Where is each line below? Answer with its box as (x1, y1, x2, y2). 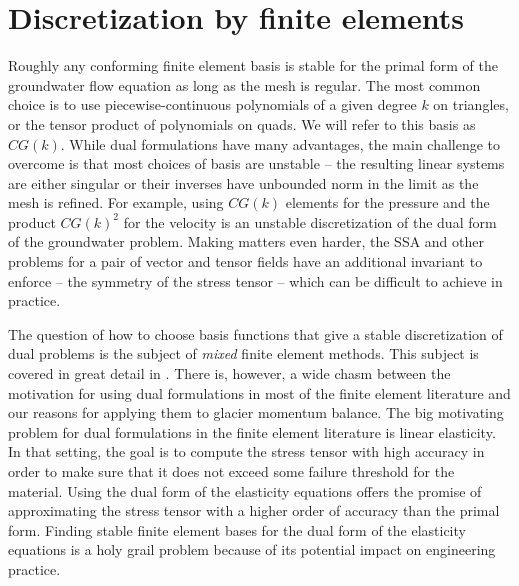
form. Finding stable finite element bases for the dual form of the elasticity (8, 519, 466, 540)
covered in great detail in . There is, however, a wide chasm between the (8, 363, 451, 384)
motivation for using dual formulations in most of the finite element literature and (8, 382, 511, 403)
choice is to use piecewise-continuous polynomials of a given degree (8, 94, 417, 115)
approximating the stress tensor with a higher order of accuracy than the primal (8, 500, 500, 521)
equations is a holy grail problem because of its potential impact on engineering (8, 539, 496, 560)
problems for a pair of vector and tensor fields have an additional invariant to (8, 251, 483, 272)
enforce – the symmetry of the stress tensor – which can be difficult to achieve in (8, 270, 503, 291)
